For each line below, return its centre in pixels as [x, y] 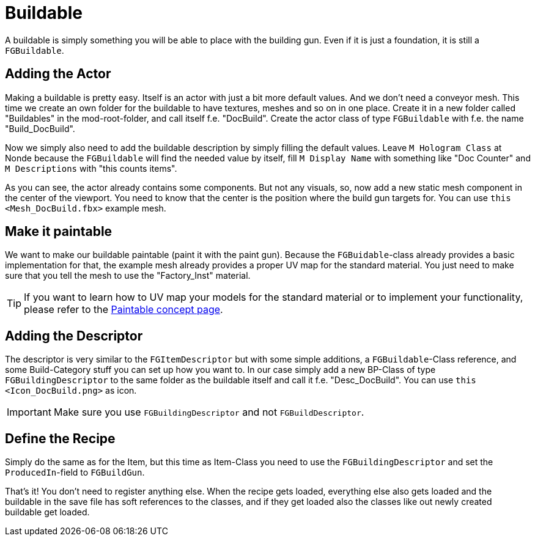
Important [29, 412]
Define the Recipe [60, 438]
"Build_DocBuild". [40, 128]
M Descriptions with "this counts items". [91, 168]
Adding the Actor [58, 74]
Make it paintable [59, 232]
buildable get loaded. [47, 512]
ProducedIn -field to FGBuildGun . [75, 473]
